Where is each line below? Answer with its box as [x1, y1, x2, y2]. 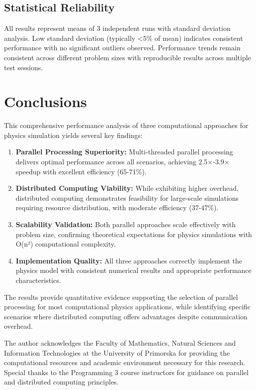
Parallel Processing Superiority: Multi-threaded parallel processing [15, 146, 233, 157]
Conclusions [4, 91, 87, 112]
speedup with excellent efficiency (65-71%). [15, 166, 147, 176]
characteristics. [15, 275, 61, 285]
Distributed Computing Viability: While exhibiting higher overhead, [15, 183, 239, 193]
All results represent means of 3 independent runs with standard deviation [4, 23, 231, 33]
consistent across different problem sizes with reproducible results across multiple [4, 52, 251, 62]
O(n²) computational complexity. [15, 239, 116, 249]
